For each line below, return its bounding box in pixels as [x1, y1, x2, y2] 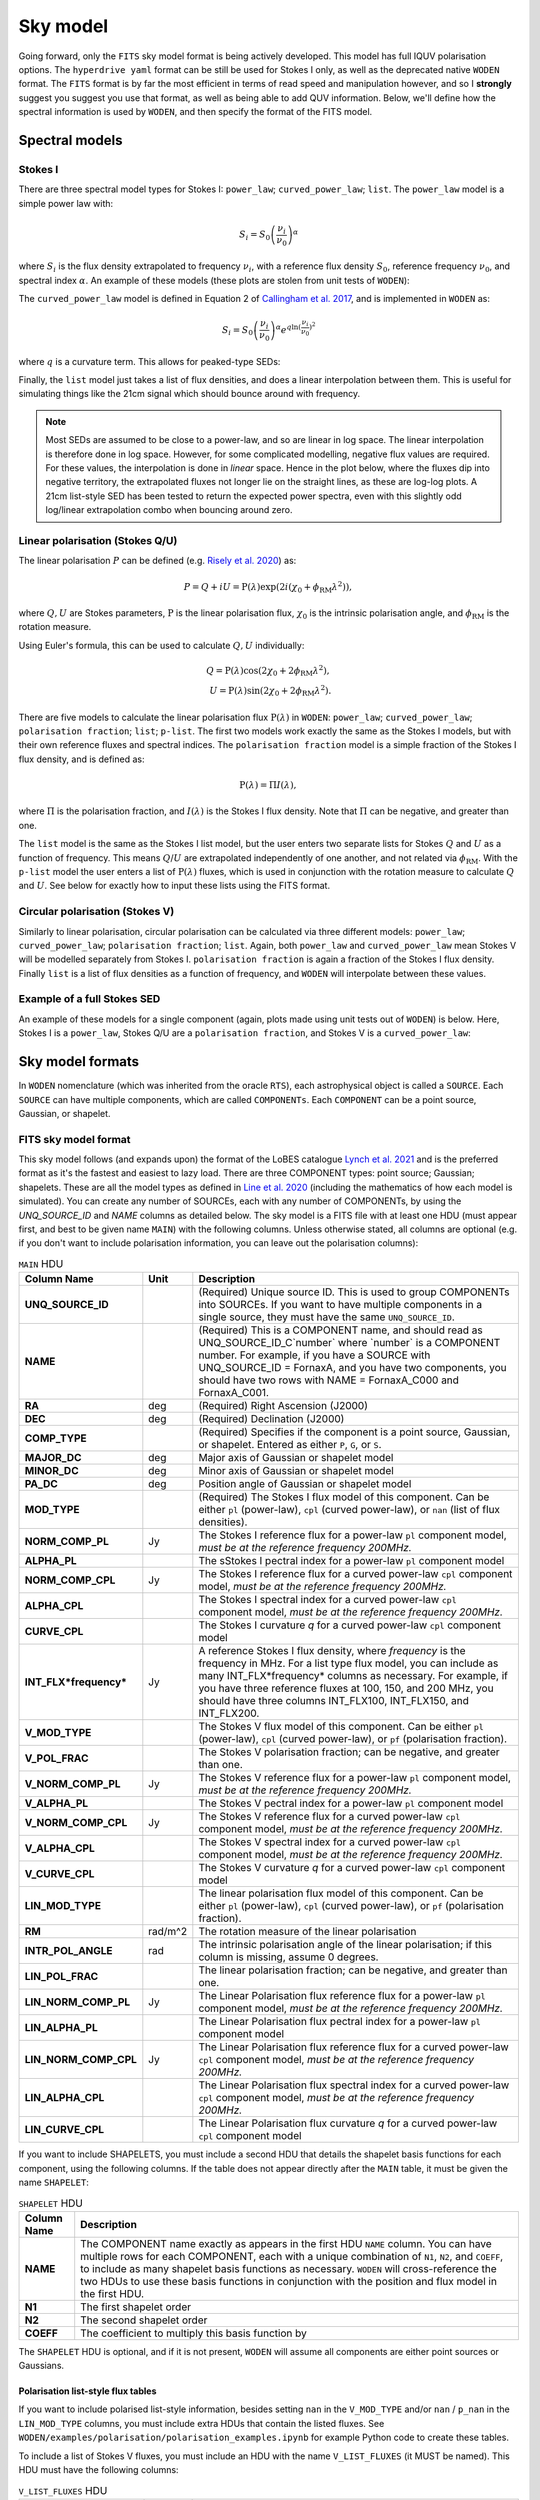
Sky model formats [18, 1053, 140, 1070]
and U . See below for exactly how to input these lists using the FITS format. [18, 880, 330, 892]
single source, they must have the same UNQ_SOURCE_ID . [198, 1310, 455, 1324]
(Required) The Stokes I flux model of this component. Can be [198, 1490, 490, 1504]
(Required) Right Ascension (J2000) [198, 1399, 369, 1413]
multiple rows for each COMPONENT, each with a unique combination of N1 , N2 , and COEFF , [80, 2249, 504, 2263]
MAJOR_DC [24, 1451, 82, 1465]
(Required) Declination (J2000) [198, 1412, 345, 1426]
